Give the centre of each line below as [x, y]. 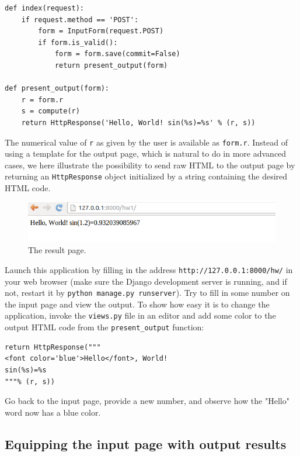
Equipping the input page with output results [146, 443]
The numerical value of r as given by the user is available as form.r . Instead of [146, 142]
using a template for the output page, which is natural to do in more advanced [146, 153]
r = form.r [42, 100]
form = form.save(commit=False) [117, 54]
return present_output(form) [111, 65]
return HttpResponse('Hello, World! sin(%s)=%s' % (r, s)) [138, 122]
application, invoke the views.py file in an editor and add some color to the [140, 315]
